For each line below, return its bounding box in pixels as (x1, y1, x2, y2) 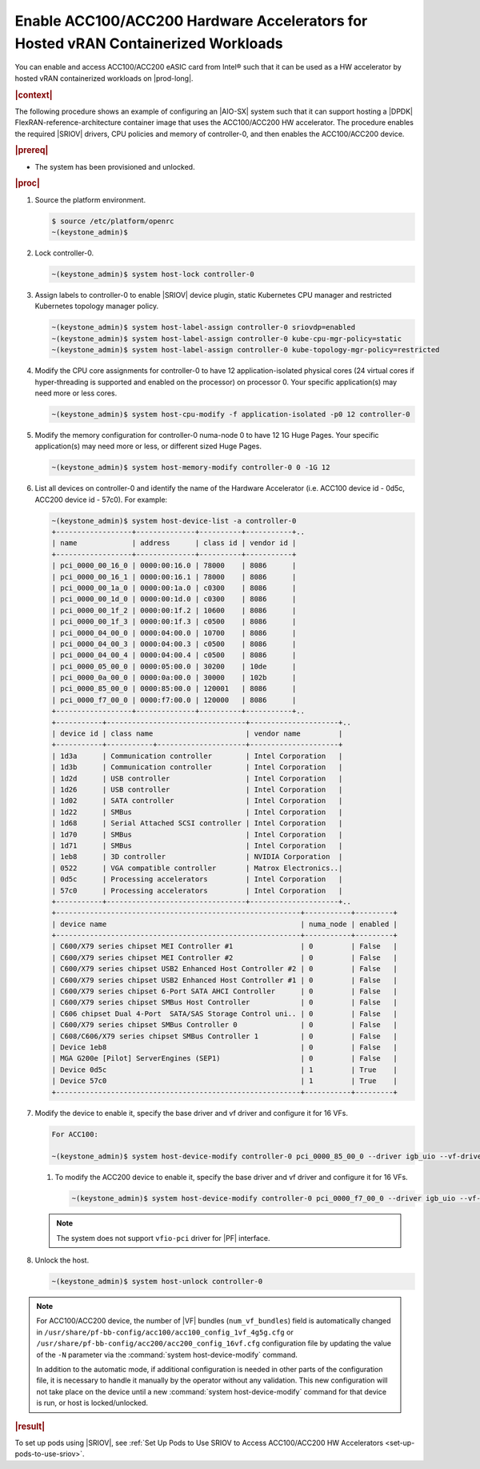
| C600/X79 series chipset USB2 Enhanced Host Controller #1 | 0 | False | (51, 975, 398, 985)
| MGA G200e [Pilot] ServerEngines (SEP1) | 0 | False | (51, 1054, 398, 1063)
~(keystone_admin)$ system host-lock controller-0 (51, 270, 255, 279)
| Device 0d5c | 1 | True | (51, 1065, 398, 1074)
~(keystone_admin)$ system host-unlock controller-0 (51, 1277, 263, 1286)
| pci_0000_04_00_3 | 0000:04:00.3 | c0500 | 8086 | (51, 639, 297, 648)
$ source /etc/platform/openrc (51, 216, 175, 226)
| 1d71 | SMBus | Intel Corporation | (51, 841, 343, 850)
